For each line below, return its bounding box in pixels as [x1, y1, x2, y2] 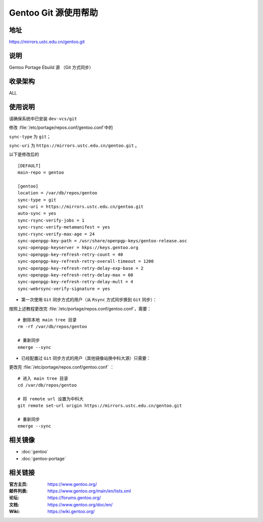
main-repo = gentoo [18, 170, 64, 175]
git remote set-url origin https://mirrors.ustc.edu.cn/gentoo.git [18, 403, 182, 409]
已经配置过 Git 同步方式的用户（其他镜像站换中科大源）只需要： [21, 355, 151, 361]
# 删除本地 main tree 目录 [18, 317, 77, 322]
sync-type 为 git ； [9, 133, 51, 139]
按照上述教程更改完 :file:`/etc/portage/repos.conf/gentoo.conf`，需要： [9, 306, 151, 312]
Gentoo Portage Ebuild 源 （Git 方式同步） [9, 64, 94, 70]
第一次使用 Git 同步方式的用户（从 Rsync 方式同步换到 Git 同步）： [21, 297, 157, 303]
